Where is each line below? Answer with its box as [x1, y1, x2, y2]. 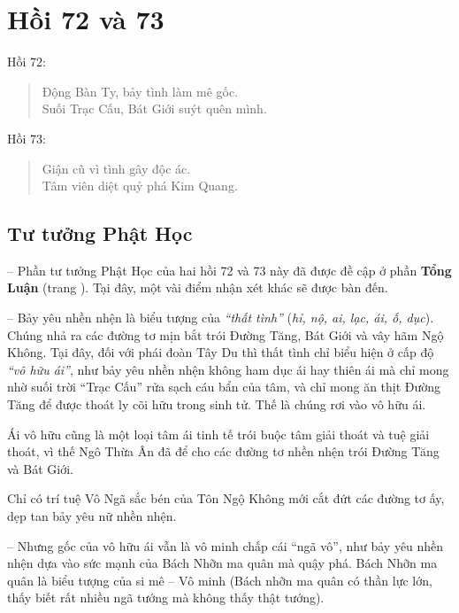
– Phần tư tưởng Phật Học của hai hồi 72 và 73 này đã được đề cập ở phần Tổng [7, 260, 452, 279]
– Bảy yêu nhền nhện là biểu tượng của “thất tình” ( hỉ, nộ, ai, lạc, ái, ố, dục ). [7, 308, 434, 327]
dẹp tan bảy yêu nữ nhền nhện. [7, 507, 177, 525]
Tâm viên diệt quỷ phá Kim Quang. [42, 176, 238, 195]
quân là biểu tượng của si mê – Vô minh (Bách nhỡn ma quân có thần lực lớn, [7, 570, 432, 589]
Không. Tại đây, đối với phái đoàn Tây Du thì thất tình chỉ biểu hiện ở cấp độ [7, 343, 434, 361]
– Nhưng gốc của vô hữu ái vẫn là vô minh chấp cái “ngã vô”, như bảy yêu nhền [7, 536, 444, 555]
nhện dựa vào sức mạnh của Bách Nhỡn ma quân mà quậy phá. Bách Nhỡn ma [7, 554, 438, 572]
